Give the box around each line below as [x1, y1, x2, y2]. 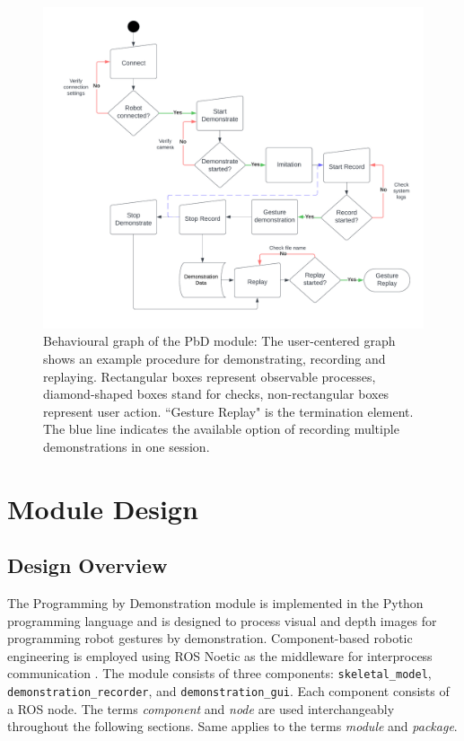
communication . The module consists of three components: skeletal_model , [7, 664, 432, 683]
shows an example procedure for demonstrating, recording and [43, 348, 386, 367]
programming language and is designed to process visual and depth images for [7, 611, 437, 630]
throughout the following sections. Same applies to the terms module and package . [7, 717, 458, 736]
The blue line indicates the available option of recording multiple [43, 419, 399, 438]
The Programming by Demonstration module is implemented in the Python [7, 594, 424, 613]
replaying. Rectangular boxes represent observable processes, [43, 366, 376, 385]
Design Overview [7, 551, 168, 579]
